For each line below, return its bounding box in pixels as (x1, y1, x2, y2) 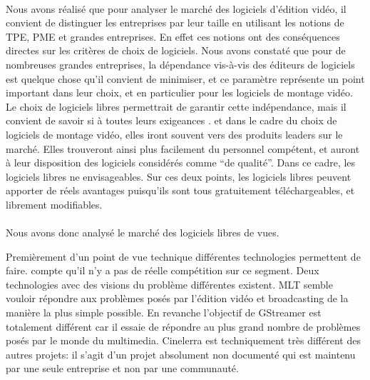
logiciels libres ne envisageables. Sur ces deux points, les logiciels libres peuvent (6, 169, 351, 184)
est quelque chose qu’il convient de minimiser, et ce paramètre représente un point (6, 71, 365, 86)
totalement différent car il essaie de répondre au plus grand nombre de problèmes (6, 319, 361, 334)
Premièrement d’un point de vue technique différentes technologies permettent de (6, 249, 361, 264)
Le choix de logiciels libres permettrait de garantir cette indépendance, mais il (6, 99, 346, 114)
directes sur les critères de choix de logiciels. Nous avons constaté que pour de (6, 43, 346, 58)
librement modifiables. (6, 196, 103, 211)
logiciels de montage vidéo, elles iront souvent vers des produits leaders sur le (6, 126, 343, 141)
